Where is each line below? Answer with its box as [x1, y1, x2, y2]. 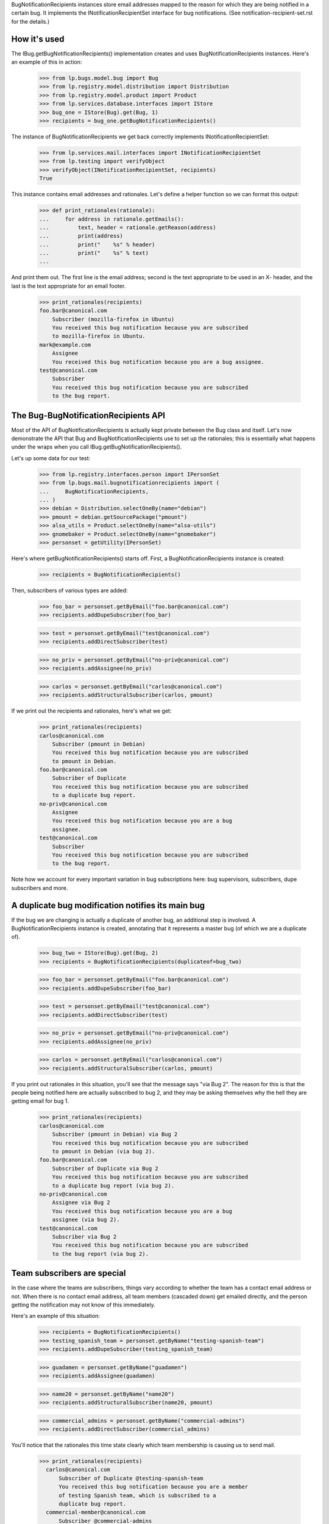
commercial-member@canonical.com [46, 1509, 146, 1516]
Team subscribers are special [11, 1268, 126, 1278]
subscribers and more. [11, 884, 68, 891]
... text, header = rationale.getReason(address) [39, 224, 216, 231]
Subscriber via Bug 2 [52, 1233, 117, 1240]
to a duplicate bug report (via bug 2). [52, 1182, 175, 1189]
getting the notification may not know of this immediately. [11, 1301, 155, 1308]
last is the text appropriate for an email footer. [11, 282, 126, 290]
